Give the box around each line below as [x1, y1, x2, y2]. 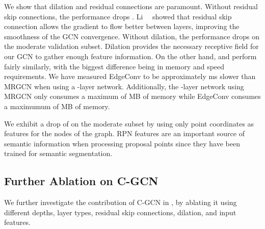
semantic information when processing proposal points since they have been [4, 138, 240, 148]
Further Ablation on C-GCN [4, 173, 158, 189]
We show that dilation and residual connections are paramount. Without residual [4, 1, 258, 11]
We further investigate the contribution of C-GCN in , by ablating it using [4, 197, 237, 208]
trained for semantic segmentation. [4, 148, 113, 159]
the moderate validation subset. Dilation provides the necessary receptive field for [4, 41, 259, 52]
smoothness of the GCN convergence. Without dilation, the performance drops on [4, 31, 260, 41]
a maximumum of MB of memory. [4, 100, 110, 111]
